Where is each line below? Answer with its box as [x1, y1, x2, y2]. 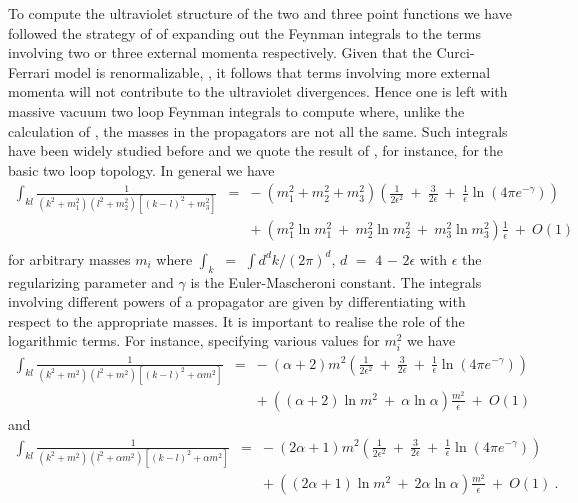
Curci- [436, 42, 475, 63]
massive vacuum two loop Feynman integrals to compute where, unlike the [8, 100, 465, 121]
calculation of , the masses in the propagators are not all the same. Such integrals [8, 120, 508, 141]
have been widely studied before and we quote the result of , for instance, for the [8, 140, 504, 161]
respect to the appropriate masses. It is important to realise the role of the [8, 310, 465, 331]
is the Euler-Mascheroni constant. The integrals [190, 271, 482, 292]
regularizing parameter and [8, 271, 174, 292]
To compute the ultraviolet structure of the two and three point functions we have [8, 3, 512, 23]
